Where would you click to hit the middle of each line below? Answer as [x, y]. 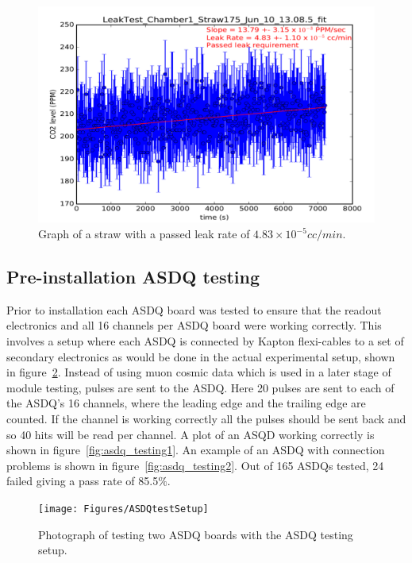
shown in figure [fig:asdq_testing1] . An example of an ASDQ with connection [196, 450]
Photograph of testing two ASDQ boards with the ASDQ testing [196, 534]
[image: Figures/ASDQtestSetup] [123, 509]
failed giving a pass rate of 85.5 [83, 481]
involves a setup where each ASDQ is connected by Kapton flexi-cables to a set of [205, 341]
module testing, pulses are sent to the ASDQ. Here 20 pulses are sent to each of [200, 387]
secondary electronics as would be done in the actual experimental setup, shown [201, 356]
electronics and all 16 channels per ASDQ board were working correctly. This [194, 325]
